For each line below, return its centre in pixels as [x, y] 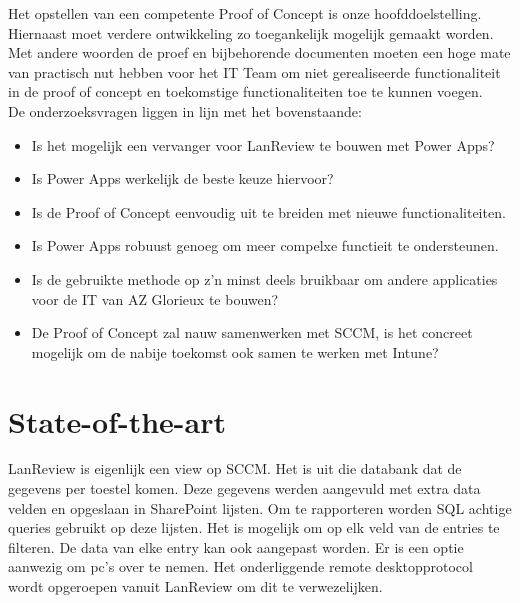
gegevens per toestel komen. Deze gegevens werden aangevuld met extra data [244, 488]
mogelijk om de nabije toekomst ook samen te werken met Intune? [235, 351]
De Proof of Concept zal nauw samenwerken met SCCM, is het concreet [252, 332]
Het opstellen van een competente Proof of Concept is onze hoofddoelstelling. [245, 13]
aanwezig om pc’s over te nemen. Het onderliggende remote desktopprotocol [240, 566]
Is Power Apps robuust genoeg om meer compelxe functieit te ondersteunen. [265, 245]
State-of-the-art [117, 420]
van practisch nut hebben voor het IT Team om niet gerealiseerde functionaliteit [254, 71]
